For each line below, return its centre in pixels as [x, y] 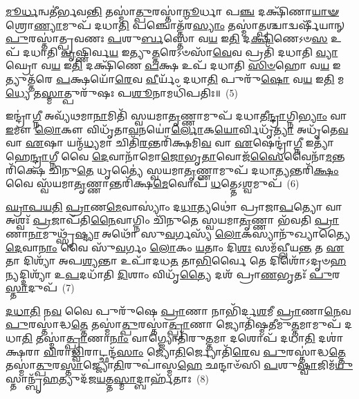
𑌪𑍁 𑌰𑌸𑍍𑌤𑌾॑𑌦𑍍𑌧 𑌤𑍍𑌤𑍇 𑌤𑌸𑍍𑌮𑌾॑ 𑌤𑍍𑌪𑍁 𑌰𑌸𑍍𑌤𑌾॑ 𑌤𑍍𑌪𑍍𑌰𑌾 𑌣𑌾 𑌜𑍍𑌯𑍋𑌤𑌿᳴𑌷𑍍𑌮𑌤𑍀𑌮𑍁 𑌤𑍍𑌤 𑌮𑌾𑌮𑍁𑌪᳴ [174, 324]
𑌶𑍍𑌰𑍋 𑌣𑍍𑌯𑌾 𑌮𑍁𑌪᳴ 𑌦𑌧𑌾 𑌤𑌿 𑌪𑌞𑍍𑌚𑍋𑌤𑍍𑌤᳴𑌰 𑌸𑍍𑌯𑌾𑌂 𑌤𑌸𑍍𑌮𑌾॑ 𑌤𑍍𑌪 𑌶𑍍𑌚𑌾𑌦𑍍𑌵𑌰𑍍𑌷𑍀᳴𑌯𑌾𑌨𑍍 [175, 25]
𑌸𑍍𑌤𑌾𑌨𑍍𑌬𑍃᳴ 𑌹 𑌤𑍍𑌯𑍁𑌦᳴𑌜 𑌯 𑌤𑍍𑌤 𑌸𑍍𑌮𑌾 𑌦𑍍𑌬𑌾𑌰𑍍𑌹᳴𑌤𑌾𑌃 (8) [107, 378]
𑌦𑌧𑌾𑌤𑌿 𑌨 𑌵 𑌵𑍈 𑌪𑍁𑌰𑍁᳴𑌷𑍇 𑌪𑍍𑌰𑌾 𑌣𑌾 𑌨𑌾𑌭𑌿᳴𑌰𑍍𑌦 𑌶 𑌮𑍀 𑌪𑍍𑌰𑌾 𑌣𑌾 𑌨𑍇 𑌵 [178, 310]
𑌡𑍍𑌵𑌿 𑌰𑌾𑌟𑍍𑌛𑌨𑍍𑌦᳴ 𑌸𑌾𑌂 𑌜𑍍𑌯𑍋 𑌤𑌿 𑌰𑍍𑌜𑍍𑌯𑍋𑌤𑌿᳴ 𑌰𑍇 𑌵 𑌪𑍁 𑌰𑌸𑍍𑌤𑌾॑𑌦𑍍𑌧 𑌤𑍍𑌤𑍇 [209, 351]
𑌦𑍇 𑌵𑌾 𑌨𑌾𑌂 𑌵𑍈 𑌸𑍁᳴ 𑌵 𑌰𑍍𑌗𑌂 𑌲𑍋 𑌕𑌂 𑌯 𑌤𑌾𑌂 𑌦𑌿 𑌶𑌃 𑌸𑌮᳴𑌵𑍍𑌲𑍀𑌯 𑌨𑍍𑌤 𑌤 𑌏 [175, 247]
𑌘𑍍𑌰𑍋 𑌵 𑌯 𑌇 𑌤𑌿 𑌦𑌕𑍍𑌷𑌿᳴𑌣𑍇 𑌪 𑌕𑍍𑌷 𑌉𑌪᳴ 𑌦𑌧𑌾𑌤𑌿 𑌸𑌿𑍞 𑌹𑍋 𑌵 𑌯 [168, 65]
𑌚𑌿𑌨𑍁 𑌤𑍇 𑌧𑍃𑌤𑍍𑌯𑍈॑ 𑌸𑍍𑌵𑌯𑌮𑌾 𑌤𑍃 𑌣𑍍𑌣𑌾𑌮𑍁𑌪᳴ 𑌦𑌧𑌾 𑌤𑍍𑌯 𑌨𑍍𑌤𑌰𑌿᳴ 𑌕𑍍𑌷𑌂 [194, 169]
